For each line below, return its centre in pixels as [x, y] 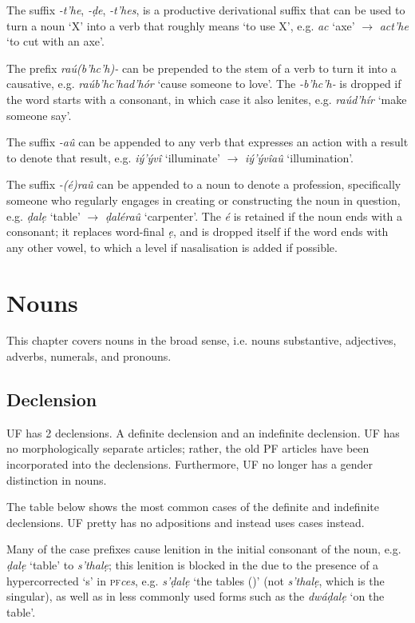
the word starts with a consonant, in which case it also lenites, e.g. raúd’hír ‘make [207, 99]
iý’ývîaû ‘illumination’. [299, 157]
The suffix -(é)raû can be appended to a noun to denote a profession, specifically [204, 184]
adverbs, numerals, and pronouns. [89, 356]
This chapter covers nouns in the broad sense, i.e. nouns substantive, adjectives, [202, 340]
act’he [394, 25]
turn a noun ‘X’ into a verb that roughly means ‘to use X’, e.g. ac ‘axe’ [181, 25]
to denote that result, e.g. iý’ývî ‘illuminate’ [113, 157]
